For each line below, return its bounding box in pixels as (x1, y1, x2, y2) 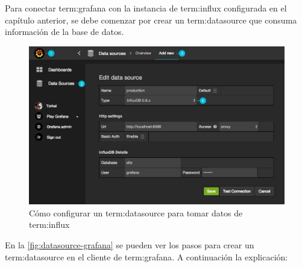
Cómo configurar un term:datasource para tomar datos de (29, 206, 243, 219)
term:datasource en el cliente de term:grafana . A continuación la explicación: (5, 250, 288, 263)
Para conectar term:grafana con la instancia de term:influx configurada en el (5, 2, 287, 14)
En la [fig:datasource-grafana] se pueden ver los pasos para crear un (5, 238, 254, 251)
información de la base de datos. (5, 25, 124, 38)
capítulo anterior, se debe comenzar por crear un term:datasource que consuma (5, 13, 297, 26)
